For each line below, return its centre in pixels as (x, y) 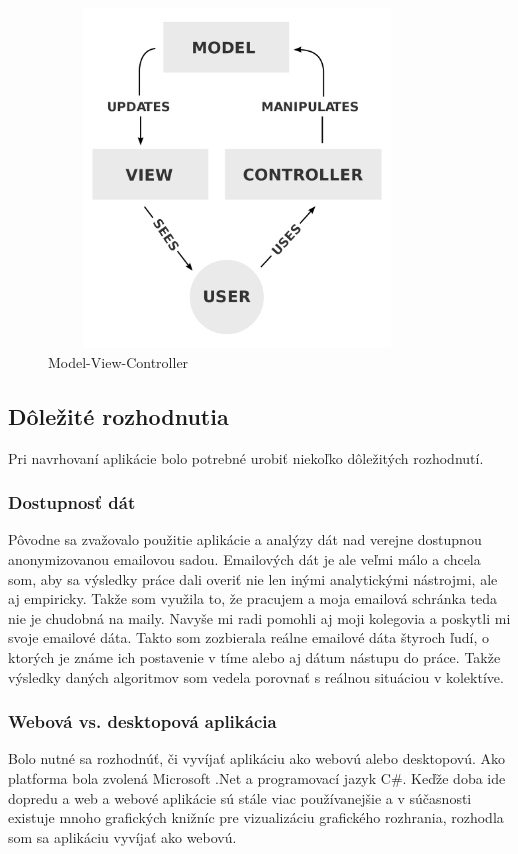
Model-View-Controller (118, 361)
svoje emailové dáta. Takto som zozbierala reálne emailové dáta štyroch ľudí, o (248, 637)
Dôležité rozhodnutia (118, 415)
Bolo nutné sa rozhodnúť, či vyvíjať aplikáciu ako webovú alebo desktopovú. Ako (257, 758)
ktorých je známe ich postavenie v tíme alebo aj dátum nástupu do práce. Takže (254, 656)
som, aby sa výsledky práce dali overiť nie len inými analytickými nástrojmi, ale (253, 578)
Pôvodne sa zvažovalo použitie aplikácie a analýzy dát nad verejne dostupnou (245, 539)
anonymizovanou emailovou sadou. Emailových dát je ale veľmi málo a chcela (244, 558)
